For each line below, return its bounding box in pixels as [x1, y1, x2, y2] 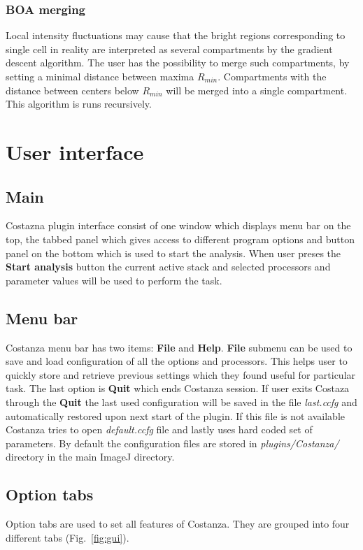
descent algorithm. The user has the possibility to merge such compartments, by [6, 55, 350, 70]
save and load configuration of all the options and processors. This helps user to [6, 354, 348, 368]
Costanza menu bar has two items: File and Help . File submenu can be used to [6, 340, 353, 354]
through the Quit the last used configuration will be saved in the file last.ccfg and [6, 394, 357, 409]
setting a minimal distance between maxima [6, 69, 194, 83]
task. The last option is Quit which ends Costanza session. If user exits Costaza [6, 381, 350, 396]
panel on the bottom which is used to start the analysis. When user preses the [6, 245, 341, 260]
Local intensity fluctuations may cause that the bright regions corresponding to [6, 28, 346, 43]
